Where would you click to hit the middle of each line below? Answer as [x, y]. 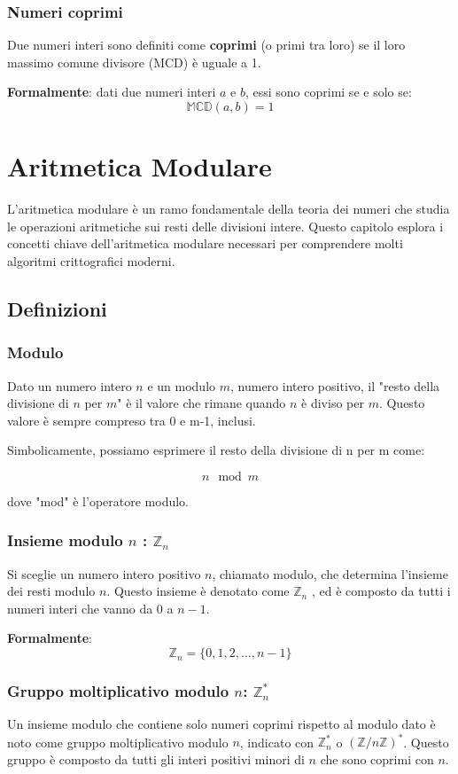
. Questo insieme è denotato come [198, 591]
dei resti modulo [51, 591]
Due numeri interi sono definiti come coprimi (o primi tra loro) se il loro [206, 45]
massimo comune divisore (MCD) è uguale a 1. [134, 62]
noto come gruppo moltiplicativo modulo [118, 742]
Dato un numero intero [70, 385]
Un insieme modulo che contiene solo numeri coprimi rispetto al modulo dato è [221, 724]
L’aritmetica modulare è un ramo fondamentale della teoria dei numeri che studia [229, 209]
